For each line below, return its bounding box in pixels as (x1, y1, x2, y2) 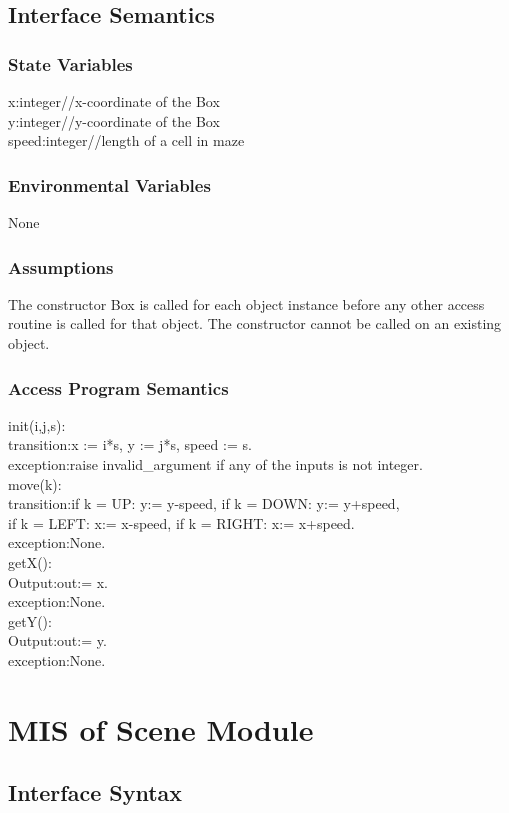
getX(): (8, 551, 52, 572)
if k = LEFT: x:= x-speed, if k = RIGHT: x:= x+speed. (8, 512, 355, 533)
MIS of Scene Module (8, 708, 314, 749)
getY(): (8, 610, 52, 631)
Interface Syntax (8, 777, 183, 808)
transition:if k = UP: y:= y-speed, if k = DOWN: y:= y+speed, (8, 493, 400, 514)
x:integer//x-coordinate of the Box (8, 91, 220, 111)
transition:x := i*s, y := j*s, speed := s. (8, 434, 252, 455)
